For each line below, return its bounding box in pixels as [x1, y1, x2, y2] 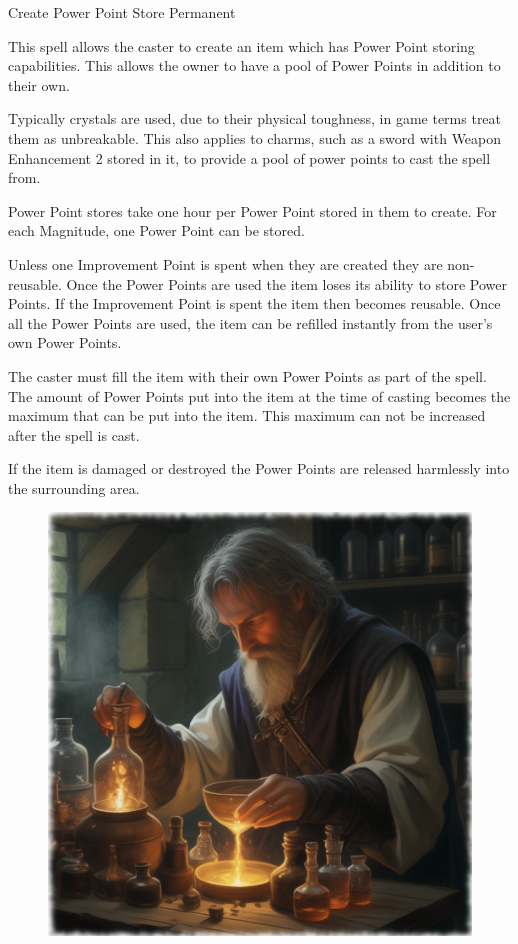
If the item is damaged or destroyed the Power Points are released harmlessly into [8, 458, 510, 479]
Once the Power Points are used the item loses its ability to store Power [66, 273, 508, 294]
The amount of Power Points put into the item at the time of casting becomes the [8, 385, 511, 406]
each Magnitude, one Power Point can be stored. [8, 220, 305, 241]
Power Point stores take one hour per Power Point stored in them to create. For [8, 200, 497, 221]
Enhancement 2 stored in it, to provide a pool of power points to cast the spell [8, 147, 491, 168]
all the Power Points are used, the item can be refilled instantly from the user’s [8, 312, 493, 333]
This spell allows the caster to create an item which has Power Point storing [8, 35, 475, 56]
